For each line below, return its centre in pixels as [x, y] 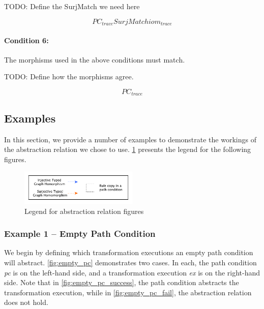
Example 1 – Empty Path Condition [80, 234]
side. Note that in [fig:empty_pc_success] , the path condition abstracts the [122, 282]
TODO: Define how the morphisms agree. [69, 76]
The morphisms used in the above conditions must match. [95, 59]
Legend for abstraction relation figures [84, 211]
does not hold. [26, 302]
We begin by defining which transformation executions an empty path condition [129, 252]
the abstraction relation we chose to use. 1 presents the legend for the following [128, 149]
